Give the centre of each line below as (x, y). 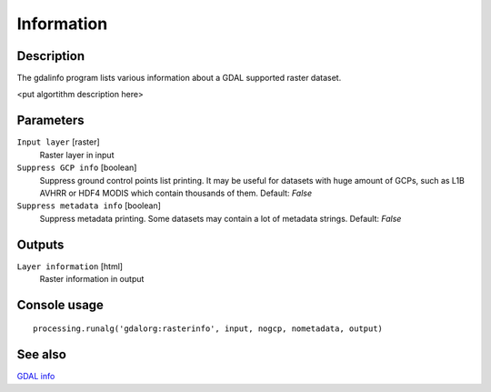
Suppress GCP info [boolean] (77, 167)
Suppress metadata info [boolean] (89, 206)
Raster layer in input (77, 155)
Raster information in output (92, 279)
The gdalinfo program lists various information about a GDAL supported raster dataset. (179, 78)
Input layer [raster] (58, 142)
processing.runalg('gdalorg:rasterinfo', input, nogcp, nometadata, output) (208, 329)
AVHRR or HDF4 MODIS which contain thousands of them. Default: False (176, 193)
